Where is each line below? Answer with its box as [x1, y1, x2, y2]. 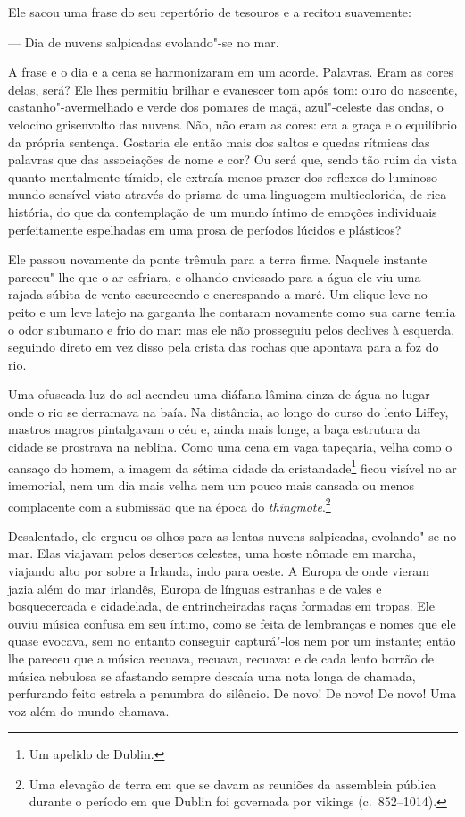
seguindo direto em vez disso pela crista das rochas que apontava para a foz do [8, 338, 439, 356]
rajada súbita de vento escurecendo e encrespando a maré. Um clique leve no [8, 285, 428, 304]
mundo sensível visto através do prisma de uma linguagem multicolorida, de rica [8, 185, 447, 204]
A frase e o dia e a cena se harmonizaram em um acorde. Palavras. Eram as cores [8, 63, 454, 81]
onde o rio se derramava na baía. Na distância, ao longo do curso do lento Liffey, [8, 402, 449, 421]
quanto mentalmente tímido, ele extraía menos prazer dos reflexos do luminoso [8, 167, 438, 186]
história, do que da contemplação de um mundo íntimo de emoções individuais [8, 202, 437, 221]
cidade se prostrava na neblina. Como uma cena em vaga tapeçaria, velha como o [8, 438, 453, 456]
